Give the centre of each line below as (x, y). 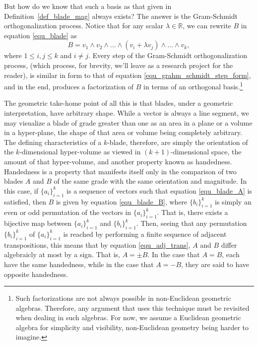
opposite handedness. (36, 274)
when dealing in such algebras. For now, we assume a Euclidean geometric (128, 317)
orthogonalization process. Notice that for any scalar (84, 26)
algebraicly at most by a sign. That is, (62, 254)
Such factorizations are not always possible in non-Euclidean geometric (123, 298)
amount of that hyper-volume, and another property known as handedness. (118, 161)
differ (229, 244)
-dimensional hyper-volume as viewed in (80, 152)
